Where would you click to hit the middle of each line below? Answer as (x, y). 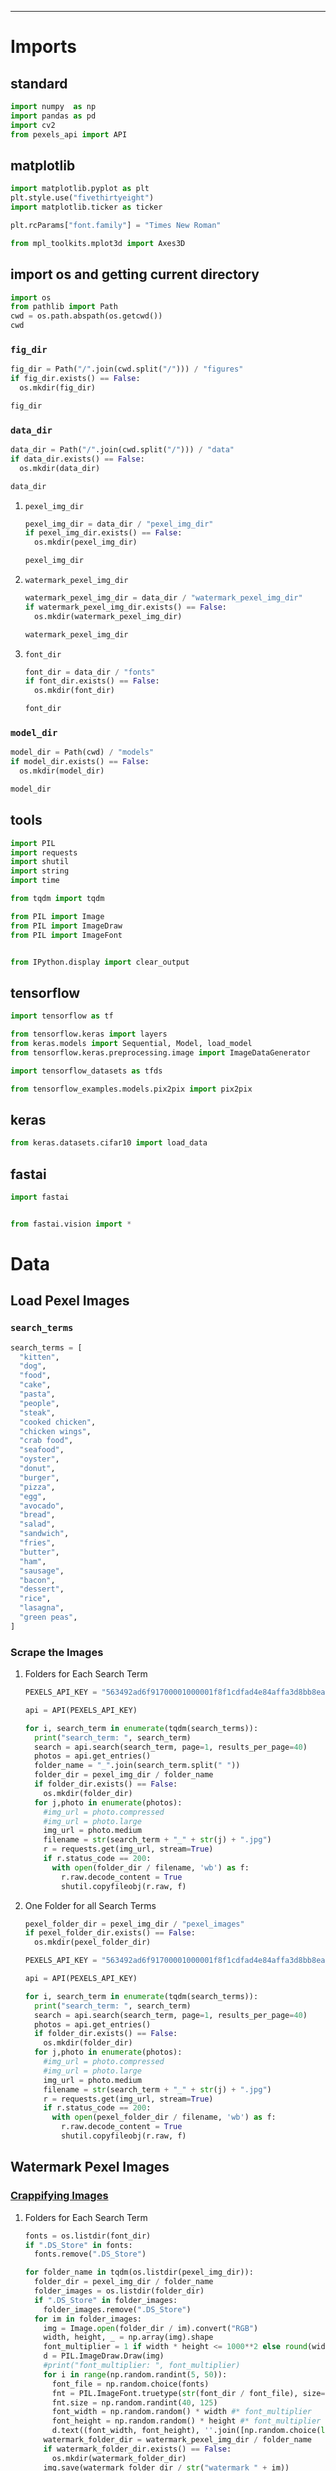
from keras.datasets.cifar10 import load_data (109, 1143)
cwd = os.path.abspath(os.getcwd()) (86, 316)
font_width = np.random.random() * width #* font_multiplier (182, 2412)
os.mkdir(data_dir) (60, 468)
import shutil (40, 862)
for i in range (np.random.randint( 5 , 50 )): (135, 2374)
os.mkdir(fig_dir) (58, 388)
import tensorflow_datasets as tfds (86, 1071)
